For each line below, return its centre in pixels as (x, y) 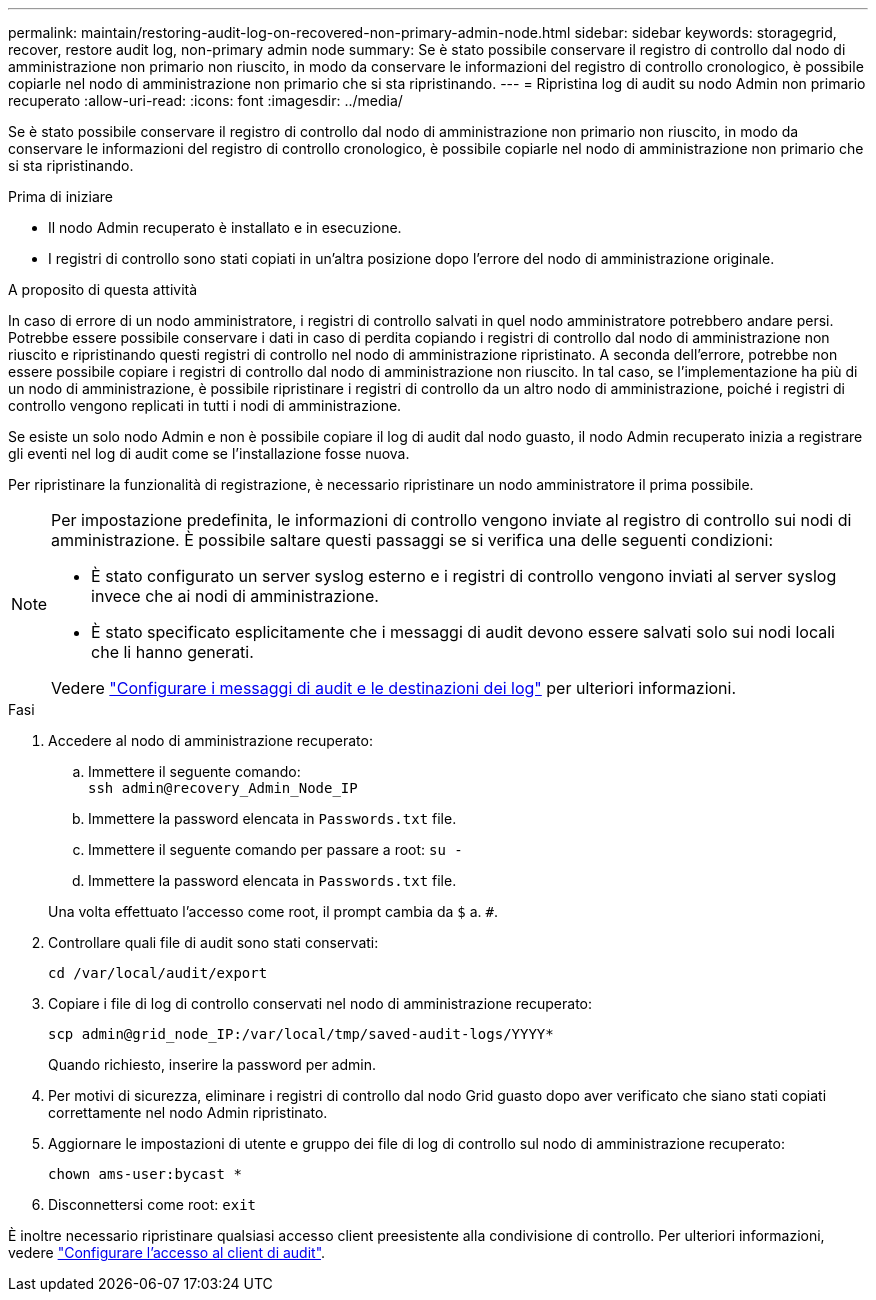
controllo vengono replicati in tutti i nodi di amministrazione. (205, 405)
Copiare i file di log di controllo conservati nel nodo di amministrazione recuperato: (320, 1003)
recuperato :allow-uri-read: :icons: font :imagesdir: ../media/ (205, 100)
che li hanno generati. (172, 652)
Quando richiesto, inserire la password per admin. (212, 1064)
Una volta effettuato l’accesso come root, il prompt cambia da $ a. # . (273, 911)
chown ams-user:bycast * (145, 1174)
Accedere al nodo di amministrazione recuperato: (210, 740)
